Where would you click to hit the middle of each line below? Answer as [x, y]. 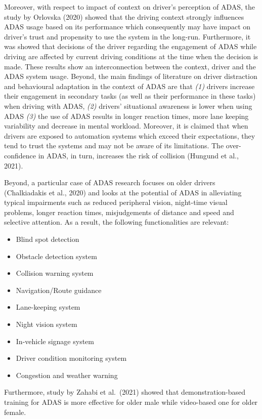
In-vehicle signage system [55, 341]
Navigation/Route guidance [59, 290]
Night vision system [47, 324]
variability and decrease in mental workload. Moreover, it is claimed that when [126, 126]
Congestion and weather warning [67, 375]
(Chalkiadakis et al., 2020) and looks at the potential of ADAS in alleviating [123, 192]
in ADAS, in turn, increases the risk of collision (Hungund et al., [138, 155]
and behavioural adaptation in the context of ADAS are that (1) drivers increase [129, 86]
